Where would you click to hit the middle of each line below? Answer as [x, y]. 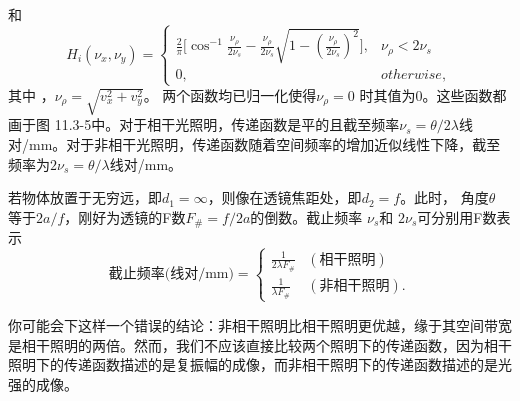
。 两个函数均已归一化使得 [230, 94]
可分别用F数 [457, 216]
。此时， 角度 [444, 197]
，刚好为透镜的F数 [125, 216]
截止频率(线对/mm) [171, 274]
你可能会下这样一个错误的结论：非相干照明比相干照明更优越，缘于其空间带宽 [260, 324]
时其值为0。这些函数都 [433, 94]
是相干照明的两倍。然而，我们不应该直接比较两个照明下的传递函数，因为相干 [260, 344]
